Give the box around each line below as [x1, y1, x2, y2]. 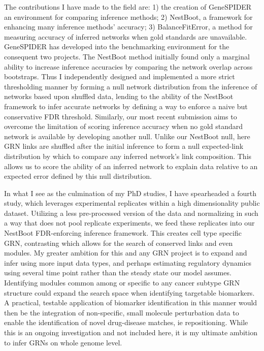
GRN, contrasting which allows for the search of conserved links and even [4, 237, 233, 248]
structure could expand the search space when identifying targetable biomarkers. [4, 287, 255, 298]
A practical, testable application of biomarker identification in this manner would [4, 297, 257, 308]
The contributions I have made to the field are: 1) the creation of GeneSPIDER [4, 2, 252, 12]
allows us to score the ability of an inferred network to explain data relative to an [4, 161, 258, 171]
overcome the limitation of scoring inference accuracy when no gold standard [4, 121, 243, 132]
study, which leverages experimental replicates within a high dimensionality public [4, 198, 260, 208]
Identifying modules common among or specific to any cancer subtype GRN [4, 277, 240, 288]
